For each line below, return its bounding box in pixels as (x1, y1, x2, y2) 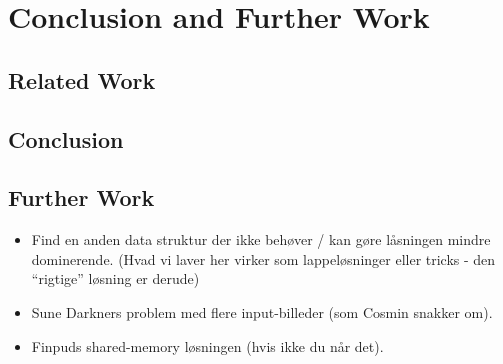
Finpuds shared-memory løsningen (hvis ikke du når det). (31, 335, 384, 356)
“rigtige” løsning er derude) (31, 268, 200, 289)
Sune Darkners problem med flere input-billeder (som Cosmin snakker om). (31, 301, 493, 322)
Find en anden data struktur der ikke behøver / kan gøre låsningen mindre (31, 229, 491, 250)
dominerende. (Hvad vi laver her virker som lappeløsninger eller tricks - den (31, 248, 496, 269)
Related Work (8, 64, 156, 95)
